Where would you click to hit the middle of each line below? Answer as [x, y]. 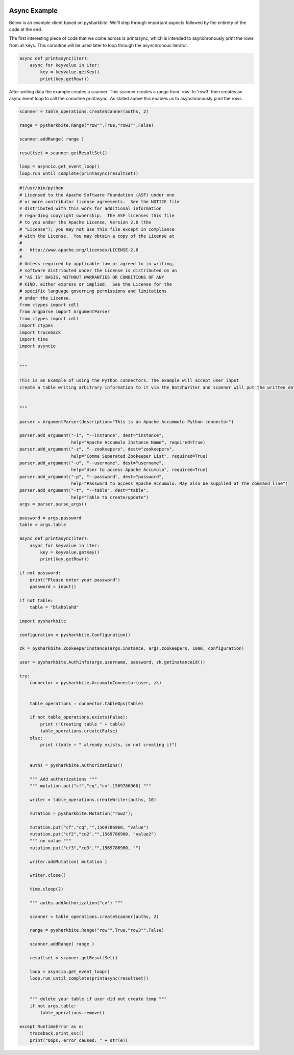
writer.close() [48, 875]
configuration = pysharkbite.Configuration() [75, 635]
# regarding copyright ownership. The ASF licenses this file [97, 215]
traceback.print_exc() [57, 1033]
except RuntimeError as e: [52, 1026]
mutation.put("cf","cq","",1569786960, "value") [89, 827]
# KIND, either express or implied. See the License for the [96, 284]
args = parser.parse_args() [53, 504]
